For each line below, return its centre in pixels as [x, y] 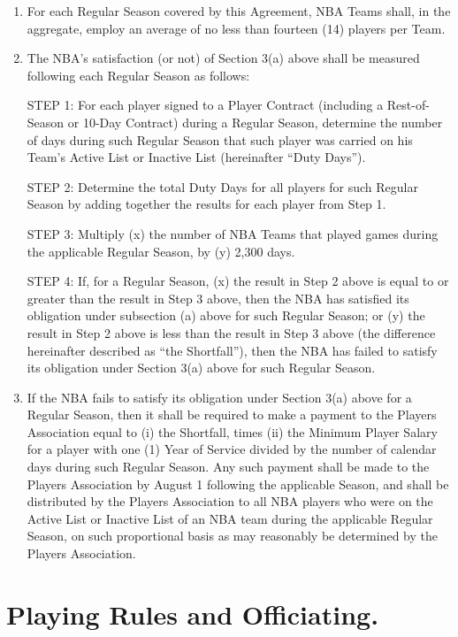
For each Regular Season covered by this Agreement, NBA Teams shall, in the [239, 11]
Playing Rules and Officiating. [193, 614]
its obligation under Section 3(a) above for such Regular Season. [201, 368]
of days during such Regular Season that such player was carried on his [220, 139]
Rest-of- [408, 105]
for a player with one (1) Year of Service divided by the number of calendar [232, 449]
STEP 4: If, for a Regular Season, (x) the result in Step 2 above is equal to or [238, 281]
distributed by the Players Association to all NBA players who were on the [230, 501]
